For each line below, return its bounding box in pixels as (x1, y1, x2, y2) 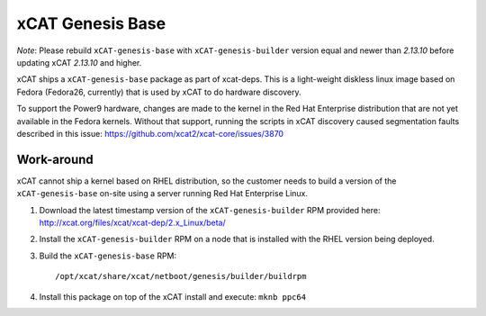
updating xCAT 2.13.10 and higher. (16, 57, 142, 68)
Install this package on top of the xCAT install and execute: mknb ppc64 (39, 291, 306, 302)
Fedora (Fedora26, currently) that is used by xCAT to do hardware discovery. (16, 86, 301, 97)
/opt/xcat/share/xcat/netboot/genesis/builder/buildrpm (55, 271, 307, 282)
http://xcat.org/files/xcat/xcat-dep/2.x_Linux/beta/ (39, 217, 226, 228)
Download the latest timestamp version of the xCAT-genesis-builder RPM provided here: (39, 204, 381, 215)
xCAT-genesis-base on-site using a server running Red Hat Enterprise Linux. (16, 188, 309, 199)
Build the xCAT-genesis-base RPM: (39, 250, 177, 261)
